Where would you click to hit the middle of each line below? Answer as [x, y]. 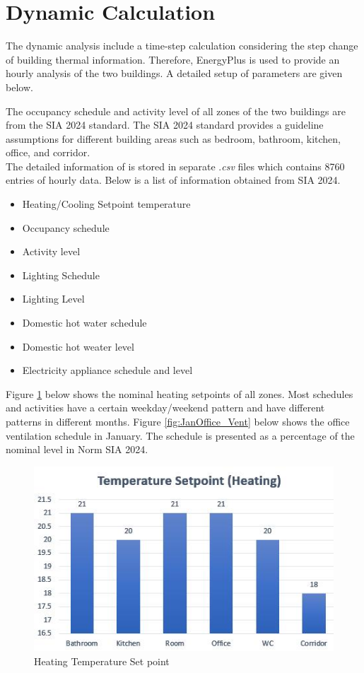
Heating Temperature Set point [102, 661]
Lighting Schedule [61, 275]
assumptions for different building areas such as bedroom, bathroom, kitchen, [173, 138]
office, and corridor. [48, 152]
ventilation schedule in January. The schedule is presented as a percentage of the [180, 435]
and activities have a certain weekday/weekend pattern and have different [165, 408]
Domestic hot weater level [78, 346]
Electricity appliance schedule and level [107, 370]
